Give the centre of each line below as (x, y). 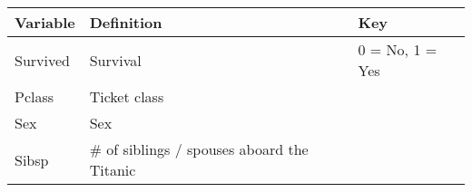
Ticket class (127, 96)
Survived (42, 60)
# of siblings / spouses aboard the (199, 149)
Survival (115, 60)
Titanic (113, 170)
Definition (126, 22)
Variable (45, 22)
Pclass (34, 96)
